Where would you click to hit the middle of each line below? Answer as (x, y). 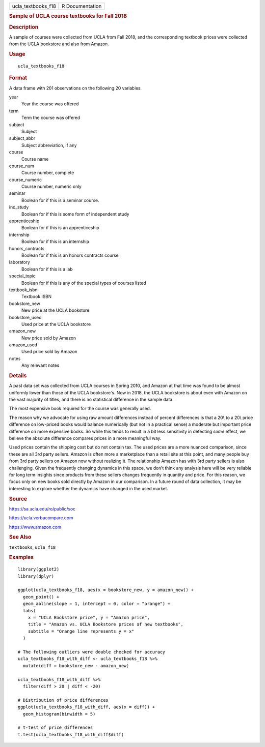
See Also (20, 537)
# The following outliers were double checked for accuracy (92, 652)
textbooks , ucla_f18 (32, 547)
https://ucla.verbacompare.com (41, 518)
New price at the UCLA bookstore (55, 310)
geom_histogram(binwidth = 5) (59, 714)
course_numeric (26, 179)
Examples (21, 557)
